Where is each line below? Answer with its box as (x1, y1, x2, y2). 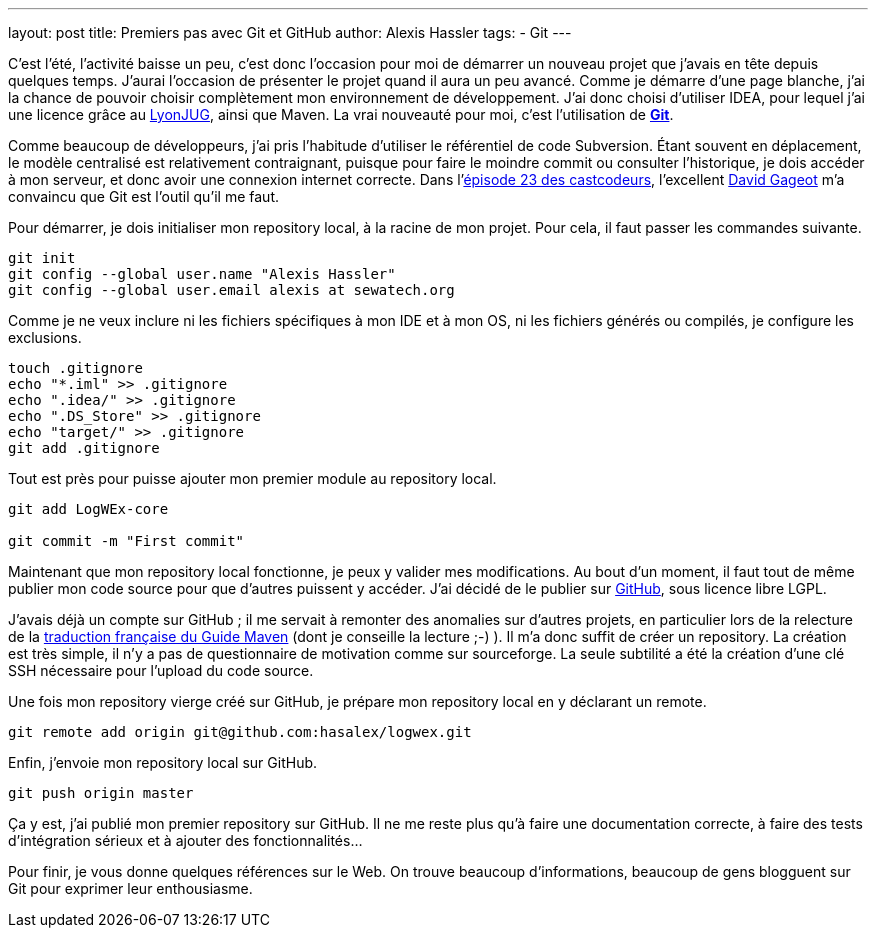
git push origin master (8, 785, 194, 801)
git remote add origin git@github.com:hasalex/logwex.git (8, 724, 472, 740)
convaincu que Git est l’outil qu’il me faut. (8, 188, 280, 205)
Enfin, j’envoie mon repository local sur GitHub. (8, 754, 318, 771)
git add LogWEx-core (8, 501, 169, 517)
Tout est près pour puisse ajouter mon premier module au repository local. (8, 470, 497, 487)
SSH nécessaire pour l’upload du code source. (8, 662, 314, 679)
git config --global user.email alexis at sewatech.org (8, 282, 455, 298)
